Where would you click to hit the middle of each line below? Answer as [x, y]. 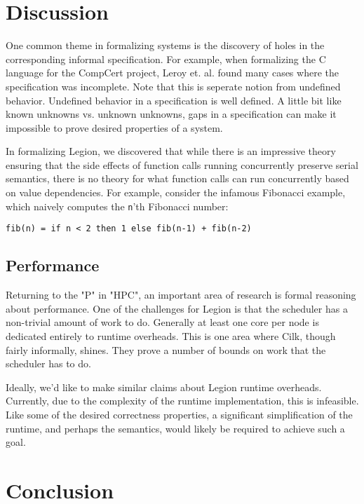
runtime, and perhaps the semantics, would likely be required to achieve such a [175, 428]
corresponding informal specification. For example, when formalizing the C [166, 59]
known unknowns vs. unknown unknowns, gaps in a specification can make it [171, 114]
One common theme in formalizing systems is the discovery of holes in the [165, 45]
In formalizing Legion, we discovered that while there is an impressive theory [171, 151]
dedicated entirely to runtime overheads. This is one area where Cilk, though [171, 335]
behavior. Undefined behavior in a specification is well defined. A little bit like [174, 100]
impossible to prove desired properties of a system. [114, 127]
